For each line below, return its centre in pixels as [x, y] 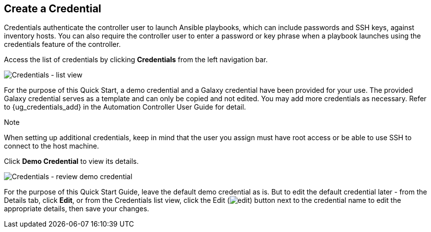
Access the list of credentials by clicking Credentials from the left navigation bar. [136, 60]
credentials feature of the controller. [63, 44]
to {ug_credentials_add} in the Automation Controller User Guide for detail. [125, 107]
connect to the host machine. [52, 146]
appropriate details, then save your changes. [77, 209]
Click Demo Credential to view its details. [71, 161]
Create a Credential [53, 9]
